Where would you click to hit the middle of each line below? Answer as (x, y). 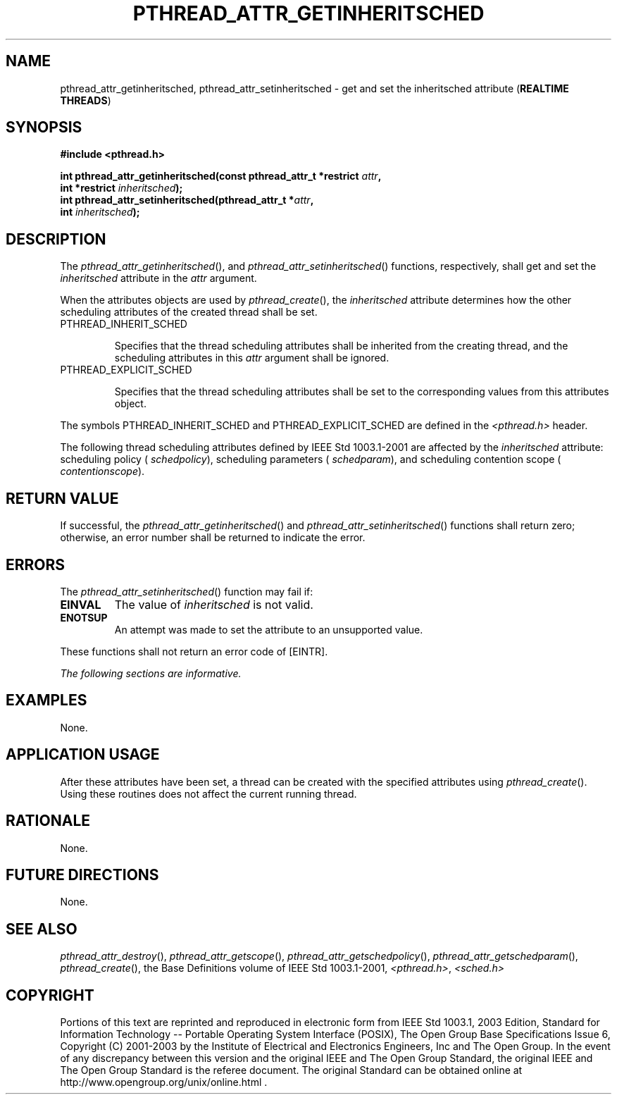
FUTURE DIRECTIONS (82, 875)
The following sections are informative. (151, 673)
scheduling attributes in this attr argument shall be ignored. (252, 358)
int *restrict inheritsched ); (121, 188)
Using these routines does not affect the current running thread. (208, 793)
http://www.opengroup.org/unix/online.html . (164, 1082)
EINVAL (81, 604)
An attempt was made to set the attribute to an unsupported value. (269, 629)
